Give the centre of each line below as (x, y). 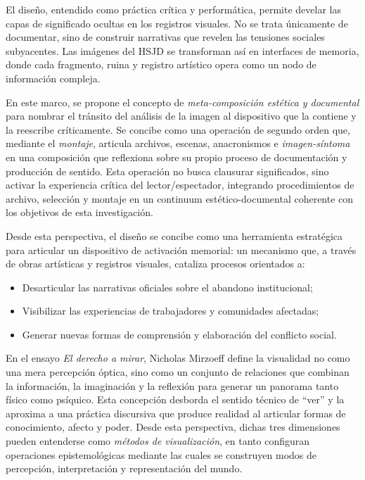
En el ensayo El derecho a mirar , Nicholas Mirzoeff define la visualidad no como (178, 358)
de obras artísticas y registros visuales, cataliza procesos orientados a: (155, 264)
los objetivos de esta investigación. (79, 212)
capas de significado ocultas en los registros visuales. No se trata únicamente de (177, 23)
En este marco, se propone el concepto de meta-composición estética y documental (182, 102)
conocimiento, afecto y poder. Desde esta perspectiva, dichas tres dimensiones (173, 427)
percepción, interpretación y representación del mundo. (124, 468)
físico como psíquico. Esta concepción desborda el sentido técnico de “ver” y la (175, 399)
